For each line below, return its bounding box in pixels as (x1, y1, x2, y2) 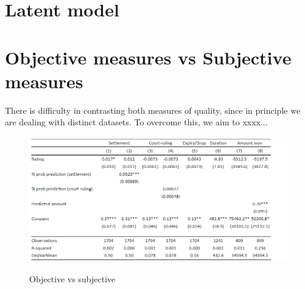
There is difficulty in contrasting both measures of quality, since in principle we (5, 103, 301, 116)
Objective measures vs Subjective (5, 44, 292, 69)
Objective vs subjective (29, 273, 116, 285)
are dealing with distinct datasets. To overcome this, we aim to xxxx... (5, 116, 268, 128)
